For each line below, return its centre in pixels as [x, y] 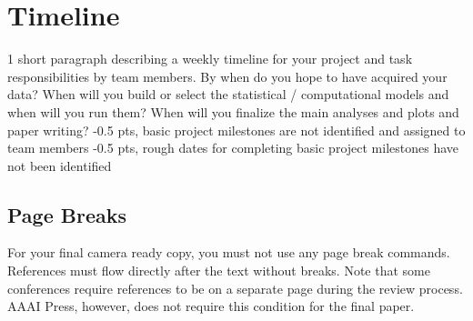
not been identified [60, 165]
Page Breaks [67, 214]
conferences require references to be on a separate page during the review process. [235, 288]
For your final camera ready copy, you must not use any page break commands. [229, 252]
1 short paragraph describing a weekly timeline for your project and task [210, 59]
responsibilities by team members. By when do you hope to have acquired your [227, 76]
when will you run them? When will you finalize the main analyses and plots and [233, 111]
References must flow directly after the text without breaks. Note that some [219, 271]
